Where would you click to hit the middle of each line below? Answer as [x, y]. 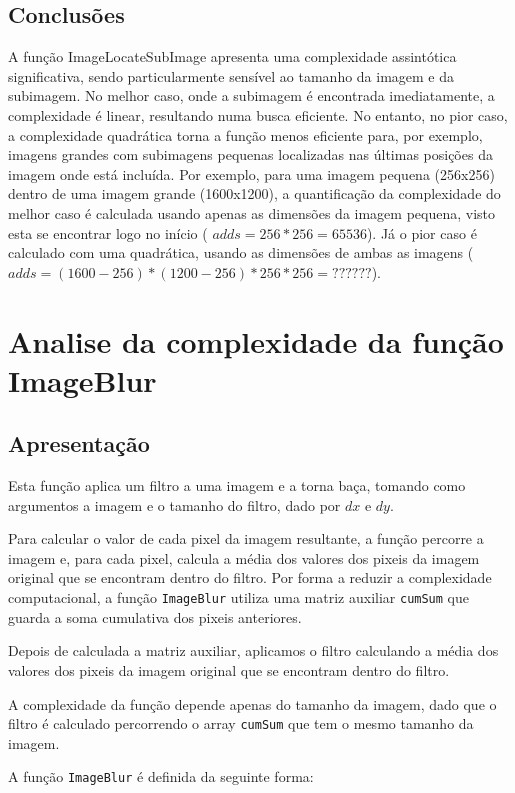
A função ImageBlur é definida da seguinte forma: [161, 776]
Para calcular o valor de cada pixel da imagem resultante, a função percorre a [246, 538]
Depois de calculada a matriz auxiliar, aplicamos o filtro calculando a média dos [253, 650]
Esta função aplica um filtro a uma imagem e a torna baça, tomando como [237, 485]
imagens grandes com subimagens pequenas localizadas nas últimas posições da [250, 154]
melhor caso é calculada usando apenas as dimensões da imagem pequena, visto [252, 212]
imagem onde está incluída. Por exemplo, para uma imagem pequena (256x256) [251, 173]
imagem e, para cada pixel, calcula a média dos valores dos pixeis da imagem [244, 557]
